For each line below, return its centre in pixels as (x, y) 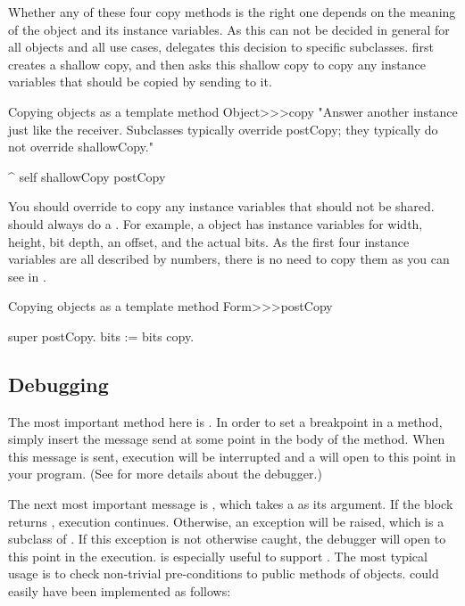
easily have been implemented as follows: (120, 591)
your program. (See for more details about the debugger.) (165, 474)
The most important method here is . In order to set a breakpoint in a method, (225, 421)
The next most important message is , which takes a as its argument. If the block (231, 504)
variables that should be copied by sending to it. (140, 82)
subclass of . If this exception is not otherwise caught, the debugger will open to (227, 539)
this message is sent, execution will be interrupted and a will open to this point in (232, 456)
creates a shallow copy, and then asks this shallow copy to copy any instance (217, 64)
